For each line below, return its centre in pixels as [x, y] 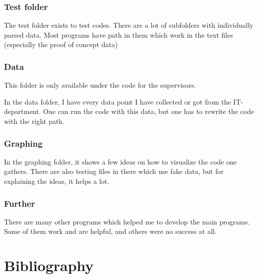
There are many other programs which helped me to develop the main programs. [127, 221]
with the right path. [34, 121]
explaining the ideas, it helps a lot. [57, 181]
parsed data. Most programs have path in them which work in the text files [119, 34]
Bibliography [49, 265]
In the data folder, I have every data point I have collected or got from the [118, 101]
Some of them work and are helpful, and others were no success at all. [110, 231]
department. [23, 111]
